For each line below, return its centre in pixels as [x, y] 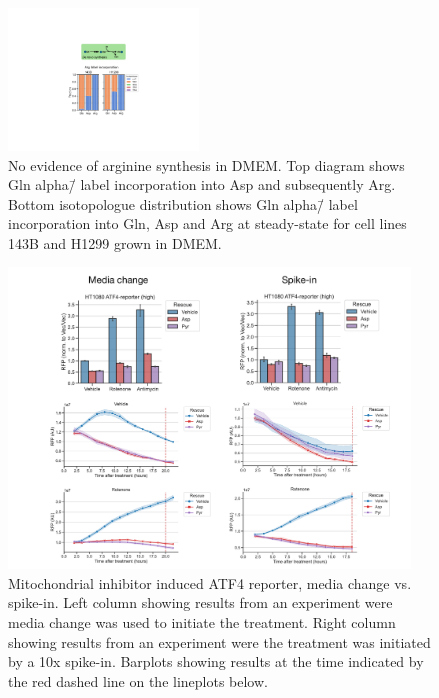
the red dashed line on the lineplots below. [138, 680]
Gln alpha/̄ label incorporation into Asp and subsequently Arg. [202, 184]
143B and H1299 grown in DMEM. [115, 242]
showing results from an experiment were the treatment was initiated [219, 641]
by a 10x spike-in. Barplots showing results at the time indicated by [216, 661]
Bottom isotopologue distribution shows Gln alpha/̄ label [183, 203]
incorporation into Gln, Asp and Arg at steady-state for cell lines [207, 223]
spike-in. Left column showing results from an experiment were [200, 602]
